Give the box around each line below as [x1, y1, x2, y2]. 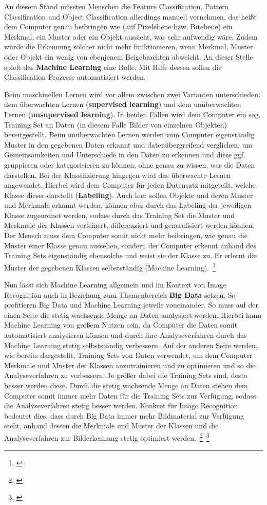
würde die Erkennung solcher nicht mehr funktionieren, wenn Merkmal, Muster [4, 41, 253, 52]
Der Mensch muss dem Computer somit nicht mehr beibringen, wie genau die [4, 230, 247, 241]
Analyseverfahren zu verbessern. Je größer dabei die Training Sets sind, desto [4, 370, 247, 381]
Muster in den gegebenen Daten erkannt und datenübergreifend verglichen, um [4, 139, 253, 150]
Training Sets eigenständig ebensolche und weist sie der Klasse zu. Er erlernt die [4, 250, 257, 261]
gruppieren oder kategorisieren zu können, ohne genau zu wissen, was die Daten [4, 159, 255, 170]
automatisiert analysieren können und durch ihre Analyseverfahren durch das [4, 330, 247, 340]
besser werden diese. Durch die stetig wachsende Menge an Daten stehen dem [4, 380, 248, 391]
